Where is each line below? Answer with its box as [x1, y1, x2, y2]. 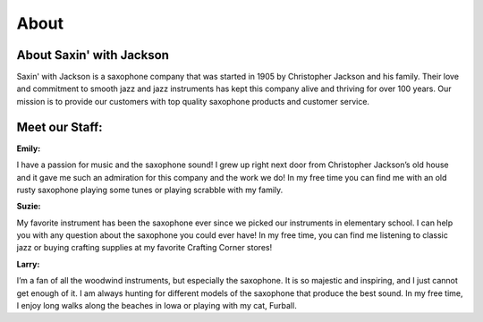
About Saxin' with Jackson [16, 47, 170, 63]
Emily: [16, 143, 41, 154]
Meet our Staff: [16, 119, 103, 134]
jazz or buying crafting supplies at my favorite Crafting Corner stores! [16, 242, 273, 253]
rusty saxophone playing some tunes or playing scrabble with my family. [16, 184, 284, 195]
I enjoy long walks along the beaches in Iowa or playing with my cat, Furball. [16, 301, 297, 311]
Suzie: [16, 201, 41, 212]
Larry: [16, 258, 40, 269]
